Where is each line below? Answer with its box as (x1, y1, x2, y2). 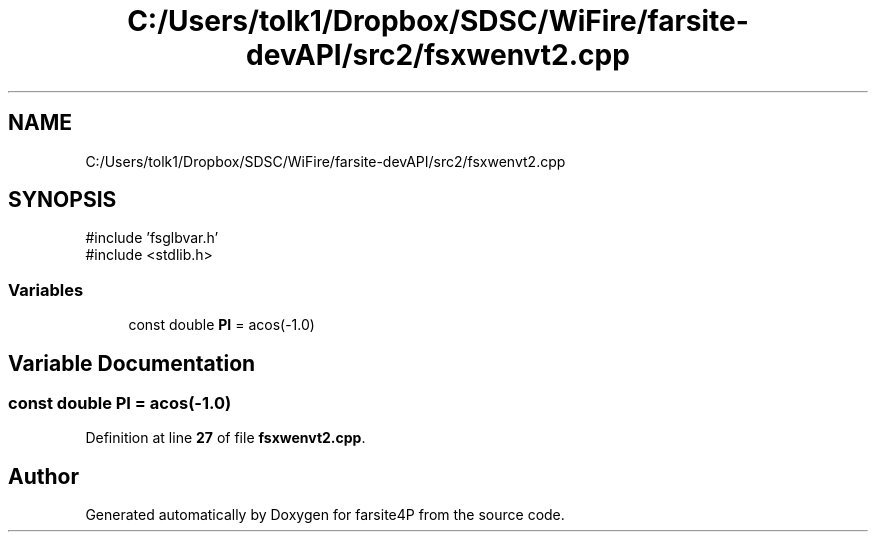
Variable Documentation (8, 350, 256, 376)
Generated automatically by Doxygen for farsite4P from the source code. (85, 506, 565, 524)
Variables (8, 279, 84, 300)
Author (8, 463, 79, 489)
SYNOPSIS (8, 187, 117, 213)
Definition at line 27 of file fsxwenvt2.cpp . (85, 429, 366, 447)
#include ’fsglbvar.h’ (85, 229, 219, 247)
